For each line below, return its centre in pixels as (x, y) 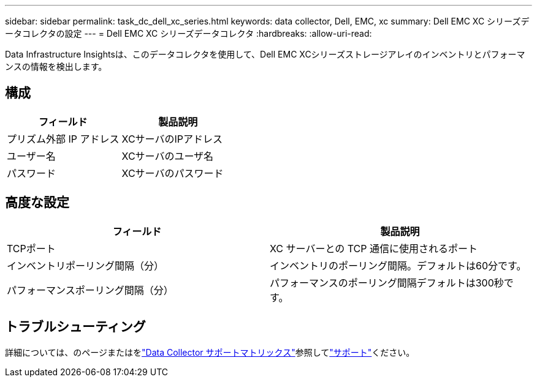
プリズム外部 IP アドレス (63, 139)
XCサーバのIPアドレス (172, 139)
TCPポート (31, 248)
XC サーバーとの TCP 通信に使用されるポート (374, 248)
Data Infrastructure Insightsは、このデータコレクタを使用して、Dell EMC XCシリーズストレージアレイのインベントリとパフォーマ (265, 54)
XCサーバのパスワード (173, 173)
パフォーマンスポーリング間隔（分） (90, 290)
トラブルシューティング (75, 327)
